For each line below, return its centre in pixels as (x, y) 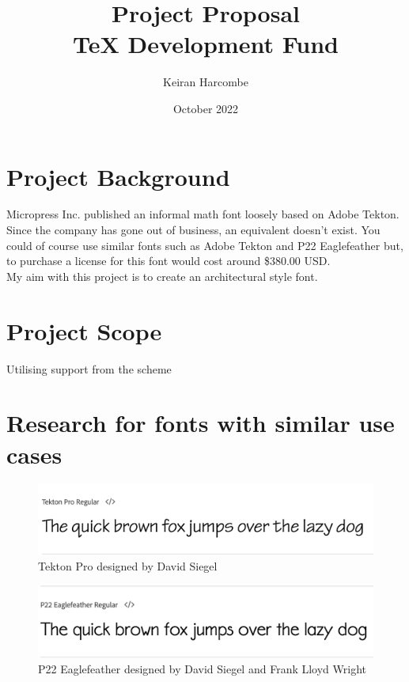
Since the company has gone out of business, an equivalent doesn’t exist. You (193, 230)
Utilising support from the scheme (89, 368)
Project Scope (84, 330)
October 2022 (206, 108)
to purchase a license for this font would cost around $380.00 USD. (169, 261)
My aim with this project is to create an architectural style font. (162, 276)
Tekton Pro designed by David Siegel (128, 566)
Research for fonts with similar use (201, 423)
